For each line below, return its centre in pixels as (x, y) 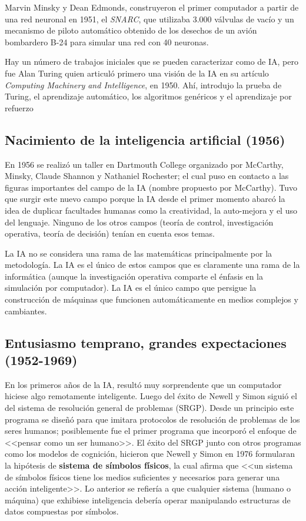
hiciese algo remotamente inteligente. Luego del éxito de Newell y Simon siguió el (151, 396)
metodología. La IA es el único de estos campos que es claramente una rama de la (152, 265)
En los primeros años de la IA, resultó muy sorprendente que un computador (143, 384)
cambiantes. (26, 311)
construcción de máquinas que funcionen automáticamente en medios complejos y (152, 299)
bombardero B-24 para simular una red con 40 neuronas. (107, 42)
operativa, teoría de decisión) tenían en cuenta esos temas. (110, 233)
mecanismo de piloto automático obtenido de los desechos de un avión (131, 30)
